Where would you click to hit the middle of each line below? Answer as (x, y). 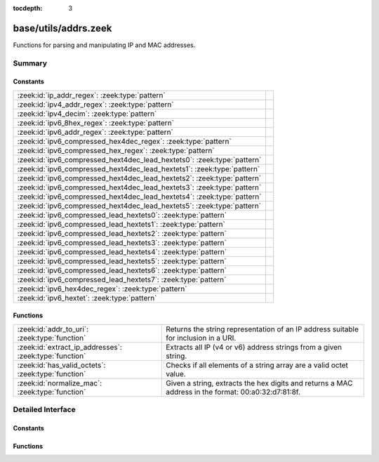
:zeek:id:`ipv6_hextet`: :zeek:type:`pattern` (87, 298)
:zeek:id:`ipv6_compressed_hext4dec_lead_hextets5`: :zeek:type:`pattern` (139, 206)
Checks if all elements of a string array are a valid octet (257, 365)
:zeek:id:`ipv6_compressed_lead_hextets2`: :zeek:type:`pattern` (122, 233)
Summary (30, 63)
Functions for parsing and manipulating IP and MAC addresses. (104, 45)
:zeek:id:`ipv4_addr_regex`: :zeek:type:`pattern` (95, 104)
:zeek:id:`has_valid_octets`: (61, 365)
